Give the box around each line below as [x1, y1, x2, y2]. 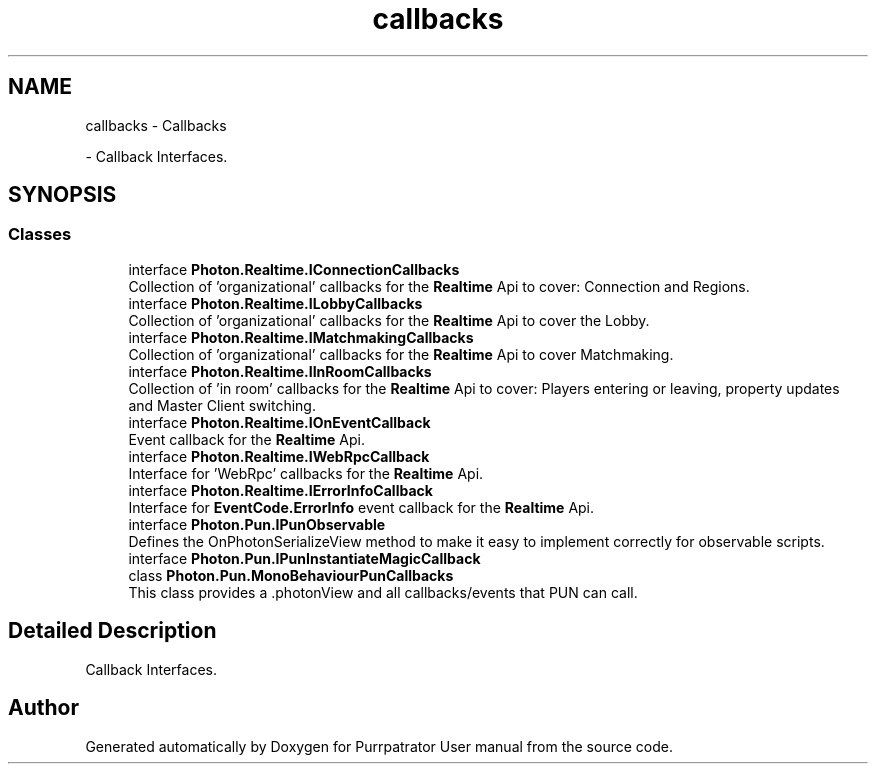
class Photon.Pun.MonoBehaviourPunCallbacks [128, 566, 454, 584]
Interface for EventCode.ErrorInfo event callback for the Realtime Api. [128, 498, 595, 516]
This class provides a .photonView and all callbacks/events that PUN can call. [128, 583, 638, 601]
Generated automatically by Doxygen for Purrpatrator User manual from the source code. [85, 737, 673, 755]
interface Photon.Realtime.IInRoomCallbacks [128, 362, 432, 380]
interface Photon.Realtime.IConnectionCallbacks [128, 260, 460, 278]
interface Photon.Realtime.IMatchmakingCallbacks [128, 328, 474, 346]
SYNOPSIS [8, 182, 117, 208]
